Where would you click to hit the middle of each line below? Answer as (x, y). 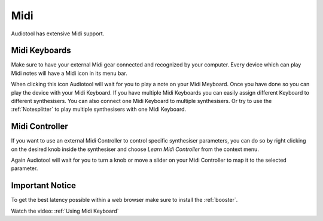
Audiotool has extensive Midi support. (58, 34)
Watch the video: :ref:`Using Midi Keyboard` (65, 211)
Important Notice (43, 186)
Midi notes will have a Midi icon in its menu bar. (69, 73)
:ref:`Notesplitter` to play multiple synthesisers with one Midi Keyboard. (99, 109)
